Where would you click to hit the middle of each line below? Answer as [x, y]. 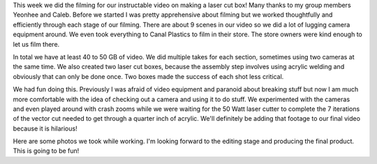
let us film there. [36, 44]
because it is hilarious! [45, 128]
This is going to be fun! [46, 151]
